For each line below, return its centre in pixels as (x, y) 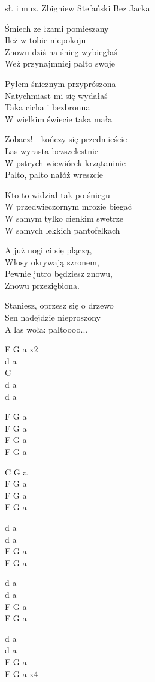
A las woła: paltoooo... (46, 329)
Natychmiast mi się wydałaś (56, 95)
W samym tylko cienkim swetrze (64, 218)
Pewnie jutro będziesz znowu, (59, 273)
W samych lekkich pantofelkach (63, 230)
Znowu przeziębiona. (42, 285)
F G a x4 (22, 673)
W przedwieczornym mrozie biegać (69, 206)
